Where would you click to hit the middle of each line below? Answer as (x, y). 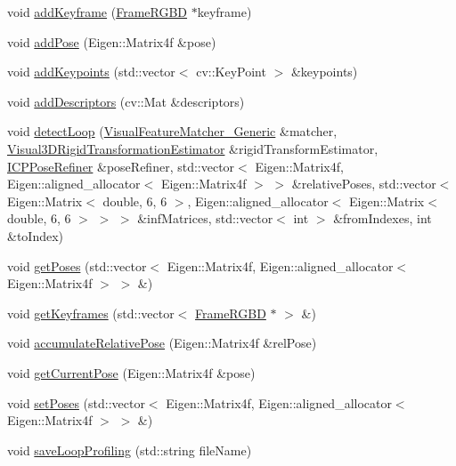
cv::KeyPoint (231, 72)
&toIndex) (36, 235)
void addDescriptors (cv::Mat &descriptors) (126, 101)
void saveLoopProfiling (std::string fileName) (130, 450)
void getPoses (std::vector (77, 265)
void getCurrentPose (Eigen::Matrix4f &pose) (131, 372)
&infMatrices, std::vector (205, 218)
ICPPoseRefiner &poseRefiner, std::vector (121, 166)
